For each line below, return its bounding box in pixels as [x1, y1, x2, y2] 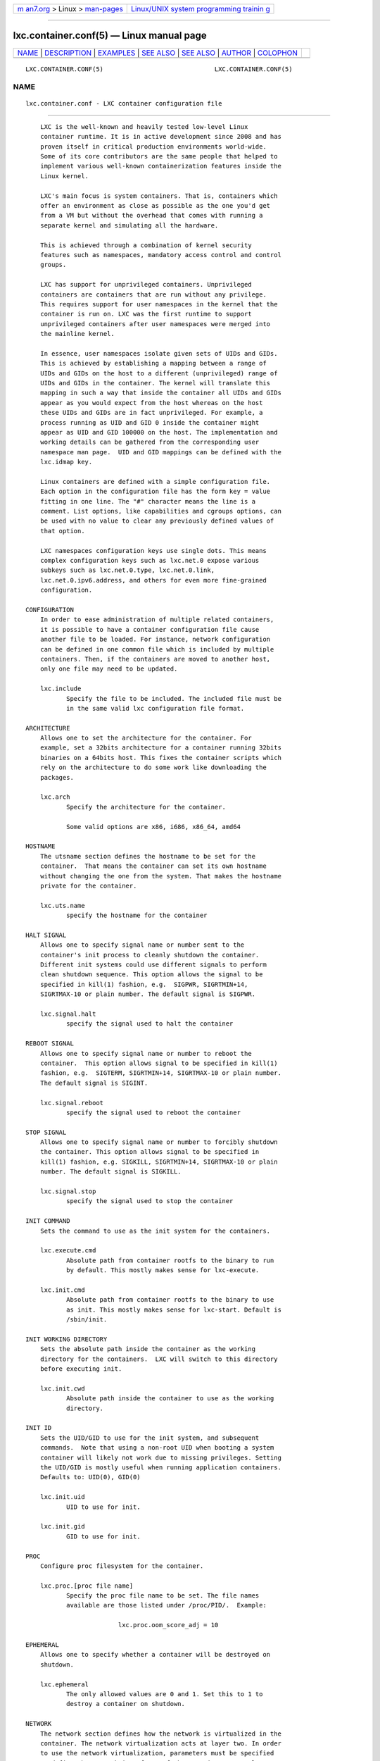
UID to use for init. [65, 1502, 141, 1511]
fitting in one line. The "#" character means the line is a [39, 497, 256, 505]
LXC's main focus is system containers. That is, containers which [39, 192, 278, 200]
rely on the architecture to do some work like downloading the [39, 764, 267, 771]
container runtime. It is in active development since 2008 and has [39, 132, 281, 141]
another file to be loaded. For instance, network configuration [39, 635, 271, 644]
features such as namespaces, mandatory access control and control [39, 251, 281, 259]
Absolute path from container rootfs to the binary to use [65, 1296, 274, 1304]
